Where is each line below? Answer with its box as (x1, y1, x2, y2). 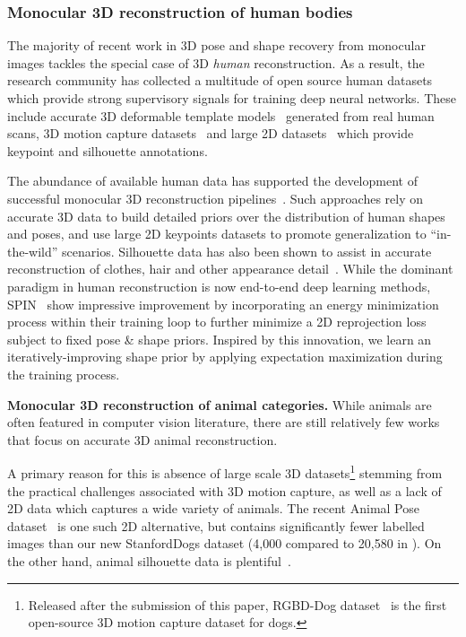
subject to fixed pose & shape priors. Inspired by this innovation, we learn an (7, 329, 432, 348)
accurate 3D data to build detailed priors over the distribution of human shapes (7, 206, 445, 225)
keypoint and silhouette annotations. (7, 141, 208, 160)
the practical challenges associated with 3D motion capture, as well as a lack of (7, 481, 442, 500)
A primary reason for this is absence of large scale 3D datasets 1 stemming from (7, 461, 443, 482)
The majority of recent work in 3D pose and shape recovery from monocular (7, 36, 426, 55)
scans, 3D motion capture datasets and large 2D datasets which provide (7, 124, 414, 143)
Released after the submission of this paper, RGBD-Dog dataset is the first (28, 595, 447, 614)
